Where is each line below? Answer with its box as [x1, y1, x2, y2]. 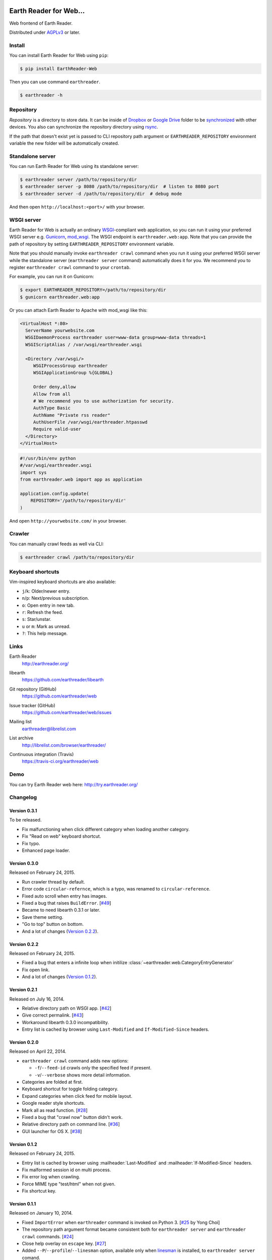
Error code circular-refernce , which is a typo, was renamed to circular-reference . [22, 886, 211, 892]
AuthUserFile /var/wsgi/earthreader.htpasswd [33, 419, 148, 425]
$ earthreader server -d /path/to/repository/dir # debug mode [20, 191, 182, 197]
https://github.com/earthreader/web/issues [22, 710, 112, 716]
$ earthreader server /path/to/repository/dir [20, 177, 137, 182]
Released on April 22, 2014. [9, 1048, 66, 1054]
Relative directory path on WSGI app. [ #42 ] [22, 1005, 112, 1011]
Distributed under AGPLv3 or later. [9, 29, 81, 35]
